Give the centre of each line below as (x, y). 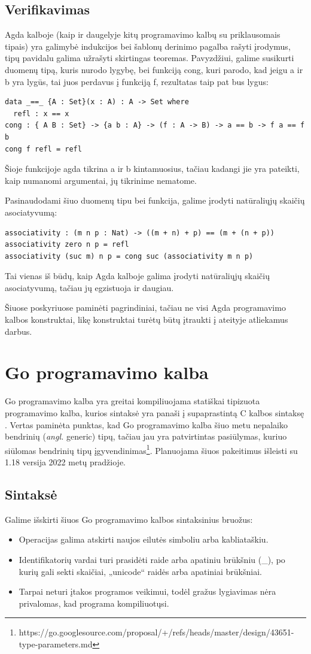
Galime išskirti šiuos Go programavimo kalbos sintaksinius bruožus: (129, 519)
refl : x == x (41, 113)
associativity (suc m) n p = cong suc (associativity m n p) (129, 256)
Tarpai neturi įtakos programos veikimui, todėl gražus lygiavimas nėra (147, 591)
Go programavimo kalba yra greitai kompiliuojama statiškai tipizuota (132, 401)
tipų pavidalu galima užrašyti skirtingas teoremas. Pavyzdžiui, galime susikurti (150, 58)
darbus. (19, 331)
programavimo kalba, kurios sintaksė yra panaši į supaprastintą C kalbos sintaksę (155, 412)
